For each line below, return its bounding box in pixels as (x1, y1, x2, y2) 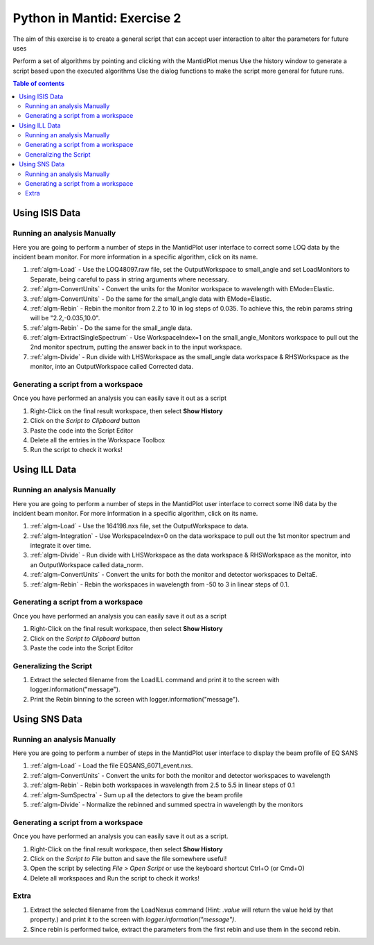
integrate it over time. (30, 541, 91, 550)
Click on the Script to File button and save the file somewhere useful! (30, 854, 227, 862)
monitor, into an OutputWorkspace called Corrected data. (30, 363, 194, 371)
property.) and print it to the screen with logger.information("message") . (30, 915, 237, 924)
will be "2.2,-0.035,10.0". (30, 314, 100, 322)
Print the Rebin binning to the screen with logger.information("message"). (30, 695, 240, 703)
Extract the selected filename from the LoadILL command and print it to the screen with (30, 676, 280, 684)
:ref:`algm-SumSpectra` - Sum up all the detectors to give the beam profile (30, 790, 243, 799)
